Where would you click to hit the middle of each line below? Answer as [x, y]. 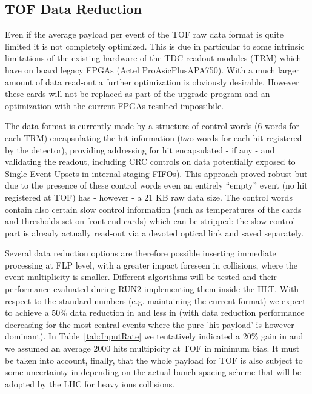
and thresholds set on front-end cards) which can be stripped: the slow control [150, 221]
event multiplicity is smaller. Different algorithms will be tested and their [141, 277]
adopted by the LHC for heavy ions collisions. [90, 383]
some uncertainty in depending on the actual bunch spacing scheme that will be [153, 372]
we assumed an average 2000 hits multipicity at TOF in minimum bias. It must [152, 348]
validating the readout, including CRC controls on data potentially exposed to [150, 162]
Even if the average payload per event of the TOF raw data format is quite [144, 34]
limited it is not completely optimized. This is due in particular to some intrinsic [155, 46]
